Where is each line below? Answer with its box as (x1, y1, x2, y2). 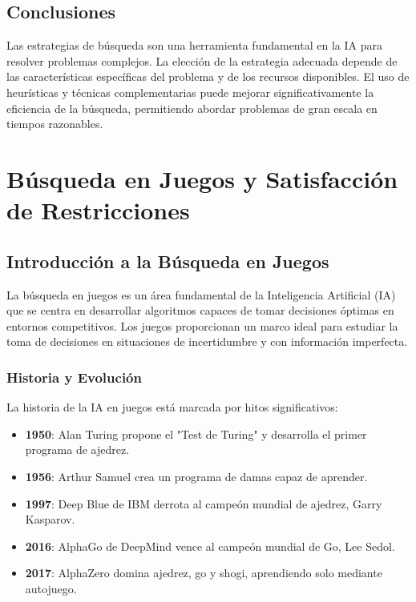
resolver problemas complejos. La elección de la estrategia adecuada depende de (6, 52, 398, 69)
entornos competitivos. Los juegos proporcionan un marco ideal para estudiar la (6, 317, 398, 334)
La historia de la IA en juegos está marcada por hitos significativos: (6, 399, 338, 415)
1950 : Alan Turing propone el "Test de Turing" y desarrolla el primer (25, 425, 367, 442)
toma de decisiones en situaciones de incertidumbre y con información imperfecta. (6, 333, 408, 350)
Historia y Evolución (6, 367, 142, 387)
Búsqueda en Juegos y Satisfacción (6, 162, 398, 195)
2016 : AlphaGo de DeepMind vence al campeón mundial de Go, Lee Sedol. (25, 537, 395, 554)
